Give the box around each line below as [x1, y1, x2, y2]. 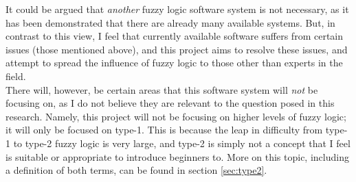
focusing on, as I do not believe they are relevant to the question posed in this [5, 96, 335, 110]
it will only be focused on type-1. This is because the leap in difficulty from [5, 122, 323, 137]
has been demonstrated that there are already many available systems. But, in [5, 15, 335, 29]
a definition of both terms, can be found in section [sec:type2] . [5, 163, 267, 177]
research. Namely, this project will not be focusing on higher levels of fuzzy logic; [5, 109, 346, 123]
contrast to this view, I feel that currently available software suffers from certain [5, 29, 344, 43]
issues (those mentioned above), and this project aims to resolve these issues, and [5, 42, 348, 56]
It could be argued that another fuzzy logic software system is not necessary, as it [5, 2, 349, 16]
